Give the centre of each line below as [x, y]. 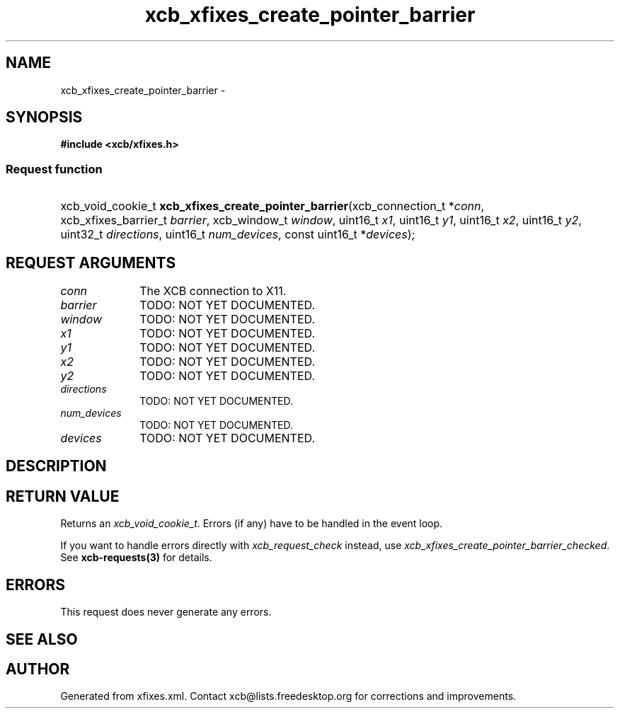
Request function [54, 169]
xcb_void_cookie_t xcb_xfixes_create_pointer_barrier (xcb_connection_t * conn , [272, 206]
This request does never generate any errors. [166, 612]
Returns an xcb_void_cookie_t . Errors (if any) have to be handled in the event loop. [252, 524]
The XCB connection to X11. [213, 291]
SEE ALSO [42, 639]
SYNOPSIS [44, 117]
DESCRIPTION [56, 466]
